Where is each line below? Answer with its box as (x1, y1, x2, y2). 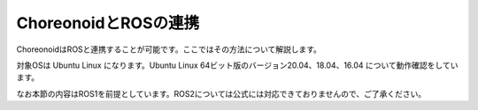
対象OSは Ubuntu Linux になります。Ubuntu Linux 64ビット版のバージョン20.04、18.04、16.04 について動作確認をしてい (16, 60, 459, 70)
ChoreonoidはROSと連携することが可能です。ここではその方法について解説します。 (16, 44, 322, 55)
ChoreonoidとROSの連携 (16, 13, 200, 33)
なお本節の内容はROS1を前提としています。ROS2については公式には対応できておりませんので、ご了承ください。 (16, 88, 427, 99)
